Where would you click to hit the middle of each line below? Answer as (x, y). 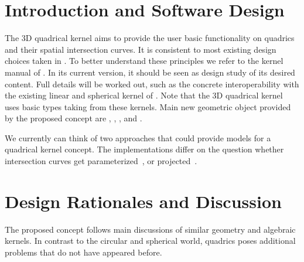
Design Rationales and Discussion (143, 201)
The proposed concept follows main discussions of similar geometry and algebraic (150, 229)
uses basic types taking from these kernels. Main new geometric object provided (148, 106)
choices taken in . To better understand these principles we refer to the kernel (144, 61)
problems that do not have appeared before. (83, 252)
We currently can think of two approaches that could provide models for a (138, 137)
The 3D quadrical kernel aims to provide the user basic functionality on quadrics (150, 38)
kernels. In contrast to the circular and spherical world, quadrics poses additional (150, 241)
